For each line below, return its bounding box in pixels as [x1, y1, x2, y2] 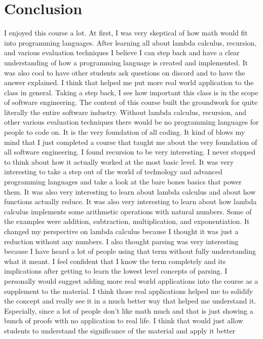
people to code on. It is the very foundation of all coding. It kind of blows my [4, 127, 245, 137]
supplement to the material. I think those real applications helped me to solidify [4, 285, 253, 296]
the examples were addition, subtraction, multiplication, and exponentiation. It [4, 216, 250, 227]
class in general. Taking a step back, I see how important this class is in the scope [4, 87, 258, 97]
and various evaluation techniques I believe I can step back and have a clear [4, 47, 240, 58]
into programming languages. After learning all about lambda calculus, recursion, [4, 37, 257, 48]
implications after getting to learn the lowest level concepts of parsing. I [4, 266, 228, 276]
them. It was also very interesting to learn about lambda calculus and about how [4, 186, 256, 197]
